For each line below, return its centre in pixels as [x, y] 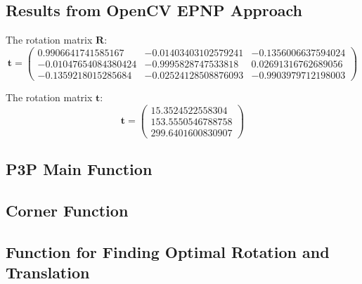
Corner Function [67, 210]
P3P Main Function [79, 169]
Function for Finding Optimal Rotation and [168, 251]
